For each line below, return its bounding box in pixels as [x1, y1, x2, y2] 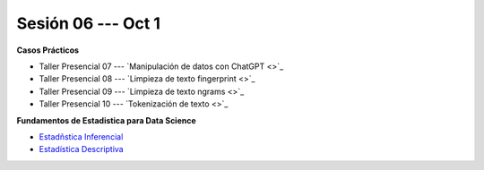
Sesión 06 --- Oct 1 [16, 13, 161, 33]
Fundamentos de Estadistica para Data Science [16, 115, 196, 125]
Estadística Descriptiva [39, 144, 125, 155]
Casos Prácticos [16, 45, 80, 55]
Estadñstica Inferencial [39, 131, 124, 142]
